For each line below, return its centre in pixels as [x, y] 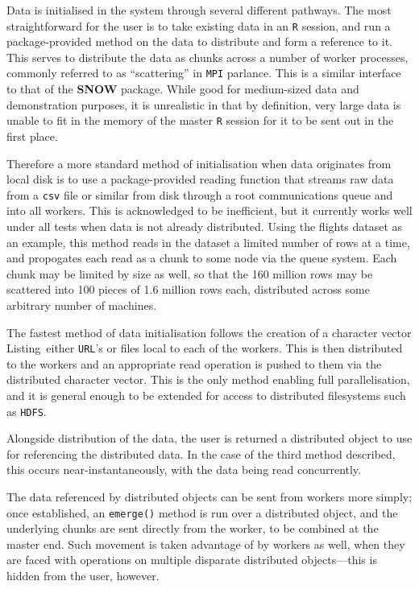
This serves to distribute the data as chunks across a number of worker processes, [207, 57]
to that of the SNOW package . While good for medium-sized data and [183, 89]
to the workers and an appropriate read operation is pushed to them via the [194, 363]
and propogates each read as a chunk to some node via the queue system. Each [202, 258]
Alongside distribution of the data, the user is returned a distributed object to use [209, 438]
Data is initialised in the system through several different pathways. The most [199, 10]
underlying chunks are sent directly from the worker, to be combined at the [193, 528]
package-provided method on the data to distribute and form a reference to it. [200, 41]
